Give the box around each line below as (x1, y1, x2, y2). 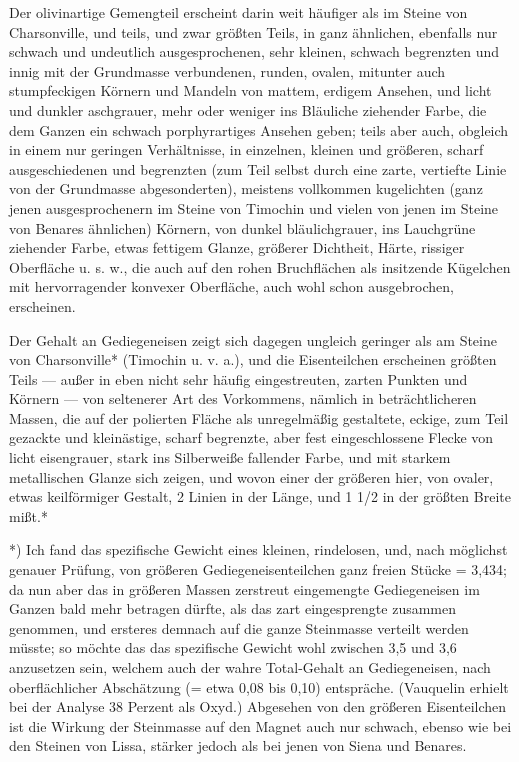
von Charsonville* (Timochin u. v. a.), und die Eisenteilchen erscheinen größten (9, 349, 497, 370)
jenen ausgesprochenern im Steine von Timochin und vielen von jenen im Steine (9, 197, 499, 218)
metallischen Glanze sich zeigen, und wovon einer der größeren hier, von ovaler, (9, 466, 494, 487)
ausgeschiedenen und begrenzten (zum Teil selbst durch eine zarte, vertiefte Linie (9, 158, 507, 179)
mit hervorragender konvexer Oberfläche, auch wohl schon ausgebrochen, (9, 276, 454, 297)
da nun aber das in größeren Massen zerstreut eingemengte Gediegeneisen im (9, 578, 480, 599)
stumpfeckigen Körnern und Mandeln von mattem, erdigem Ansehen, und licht (9, 80, 492, 101)
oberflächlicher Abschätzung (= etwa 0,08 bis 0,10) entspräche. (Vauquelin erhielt (9, 676, 509, 697)
